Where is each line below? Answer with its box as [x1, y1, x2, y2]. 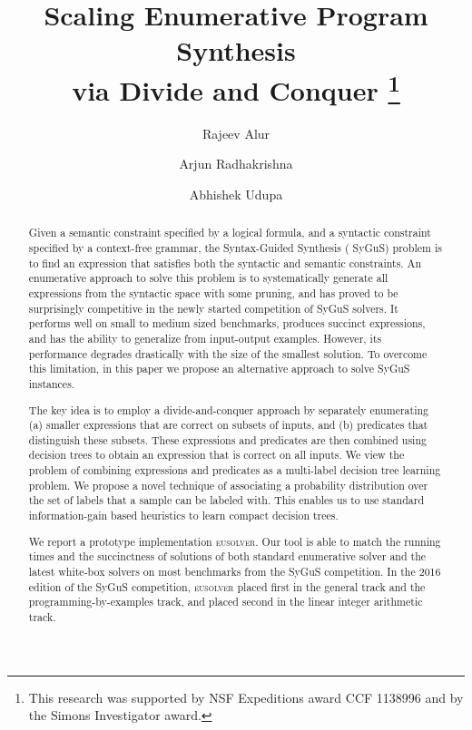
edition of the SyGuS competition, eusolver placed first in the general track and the [28, 579, 426, 594]
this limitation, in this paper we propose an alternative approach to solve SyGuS [28, 361, 410, 376]
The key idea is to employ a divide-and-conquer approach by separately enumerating [28, 402, 429, 417]
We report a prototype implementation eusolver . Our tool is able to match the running [28, 533, 441, 549]
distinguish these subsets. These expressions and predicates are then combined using [28, 432, 427, 447]
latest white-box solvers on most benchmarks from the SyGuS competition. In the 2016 [28, 563, 441, 579]
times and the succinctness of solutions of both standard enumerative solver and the [28, 549, 427, 564]
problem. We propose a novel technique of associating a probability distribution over [28, 477, 428, 492]
